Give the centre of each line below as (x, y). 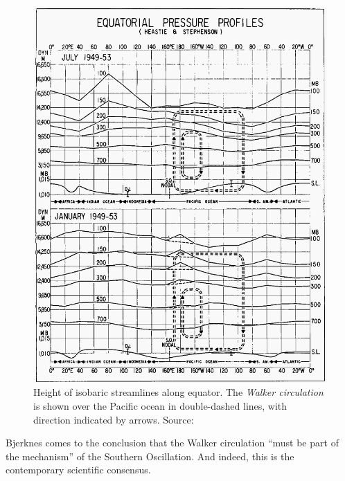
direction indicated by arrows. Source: (114, 419)
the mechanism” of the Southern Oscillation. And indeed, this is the (150, 456)
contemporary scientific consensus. (78, 470)
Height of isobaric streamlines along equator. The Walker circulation (178, 392)
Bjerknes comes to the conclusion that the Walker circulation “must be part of (172, 443)
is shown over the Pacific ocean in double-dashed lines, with (160, 405)
